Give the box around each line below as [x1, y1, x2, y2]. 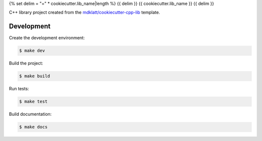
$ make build [19, 73, 50, 79]
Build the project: [9, 61, 43, 66]
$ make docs [19, 124, 48, 130]
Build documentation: [9, 111, 52, 117]
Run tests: [9, 86, 29, 92]
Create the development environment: [9, 35, 85, 41]
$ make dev [19, 48, 45, 53]
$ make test [19, 99, 48, 104]
